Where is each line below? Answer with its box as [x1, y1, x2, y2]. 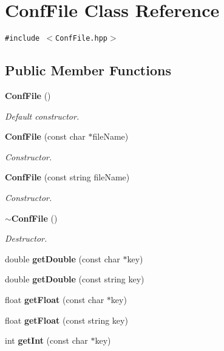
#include [5, 34, 40, 43]
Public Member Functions [5, 61, 171, 80]
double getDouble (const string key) [5, 273, 144, 285]
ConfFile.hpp [55, 34, 107, 43]
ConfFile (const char [5, 130, 86, 143]
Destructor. [5, 232, 47, 245]
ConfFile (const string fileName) [5, 171, 130, 183]
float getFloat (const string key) [5, 313, 128, 326]
